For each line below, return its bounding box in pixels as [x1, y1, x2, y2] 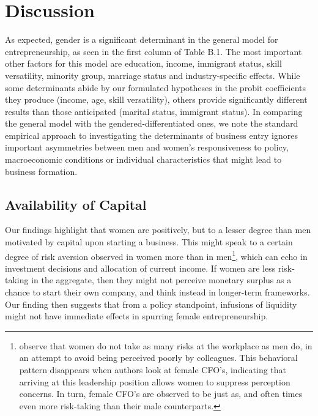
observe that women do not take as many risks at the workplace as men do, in [19, 339, 312, 352]
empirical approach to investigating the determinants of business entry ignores [5, 128, 298, 141]
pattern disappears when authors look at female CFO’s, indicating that [19, 363, 287, 376]
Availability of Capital [5, 195, 147, 214]
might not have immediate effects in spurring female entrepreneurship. [5, 310, 268, 322]
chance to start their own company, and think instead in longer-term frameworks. [5, 286, 310, 299]
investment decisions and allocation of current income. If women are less [5, 261, 276, 274]
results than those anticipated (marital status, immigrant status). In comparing [5, 105, 303, 117]
